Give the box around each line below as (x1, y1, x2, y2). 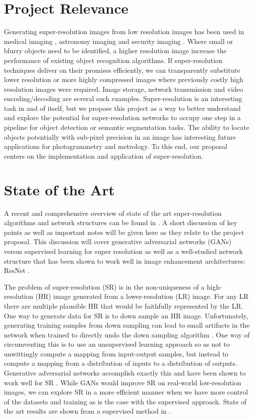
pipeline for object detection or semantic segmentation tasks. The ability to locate (4, 122, 250, 132)
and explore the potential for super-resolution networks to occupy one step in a (4, 112, 241, 123)
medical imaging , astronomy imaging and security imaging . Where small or (4, 36, 233, 46)
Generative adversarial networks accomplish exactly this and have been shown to (4, 368, 246, 378)
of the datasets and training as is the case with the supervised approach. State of (4, 396, 247, 406)
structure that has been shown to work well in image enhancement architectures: (4, 255, 245, 266)
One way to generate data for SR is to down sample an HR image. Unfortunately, (4, 310, 248, 320)
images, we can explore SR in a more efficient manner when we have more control (4, 387, 248, 397)
